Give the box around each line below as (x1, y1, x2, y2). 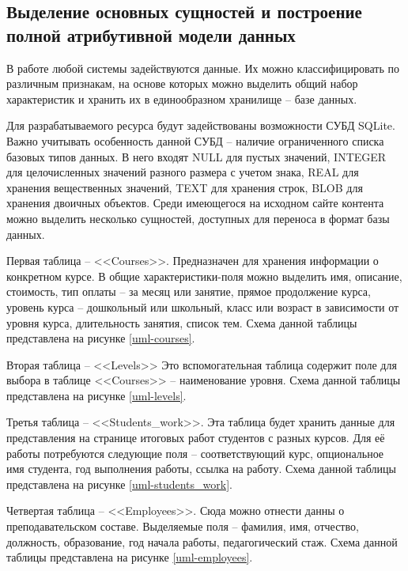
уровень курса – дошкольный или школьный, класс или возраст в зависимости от (6, 298, 399, 315)
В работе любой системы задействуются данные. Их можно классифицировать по (6, 59, 399, 76)
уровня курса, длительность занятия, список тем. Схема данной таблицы (6, 314, 357, 331)
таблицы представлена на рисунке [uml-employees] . (6, 549, 253, 565)
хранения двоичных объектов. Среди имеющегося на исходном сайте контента (6, 195, 384, 211)
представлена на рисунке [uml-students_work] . (6, 475, 232, 492)
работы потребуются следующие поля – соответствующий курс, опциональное (6, 444, 384, 461)
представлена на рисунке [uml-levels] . (6, 387, 187, 403)
